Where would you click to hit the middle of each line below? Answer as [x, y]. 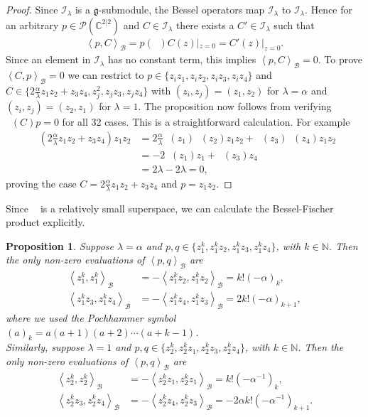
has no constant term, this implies [182, 59]
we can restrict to [106, 75]
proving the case [41, 183]
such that [294, 25]
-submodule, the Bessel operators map [182, 9]
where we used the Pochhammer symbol [91, 317]
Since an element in [48, 59]
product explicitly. [45, 222]
